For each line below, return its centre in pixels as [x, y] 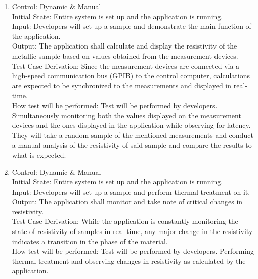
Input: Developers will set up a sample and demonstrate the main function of [132, 26]
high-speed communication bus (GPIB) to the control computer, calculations [131, 76]
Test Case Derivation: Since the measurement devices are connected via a [126, 65]
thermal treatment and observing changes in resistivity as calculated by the [129, 261]
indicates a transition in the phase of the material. [90, 241]
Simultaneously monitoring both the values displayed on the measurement [126, 115]
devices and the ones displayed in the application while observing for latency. [131, 125]
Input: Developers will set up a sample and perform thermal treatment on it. [131, 191]
